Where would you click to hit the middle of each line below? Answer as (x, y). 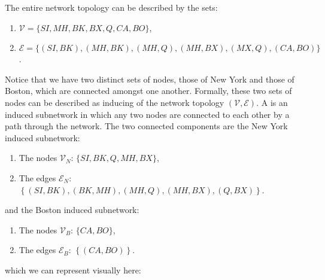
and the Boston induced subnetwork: (72, 210)
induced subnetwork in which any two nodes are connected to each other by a (147, 114)
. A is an (272, 102)
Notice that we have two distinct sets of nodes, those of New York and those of (150, 79)
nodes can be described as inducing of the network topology (115, 102)
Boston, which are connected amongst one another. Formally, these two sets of (148, 91)
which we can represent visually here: (73, 270)
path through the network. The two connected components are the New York (146, 126)
